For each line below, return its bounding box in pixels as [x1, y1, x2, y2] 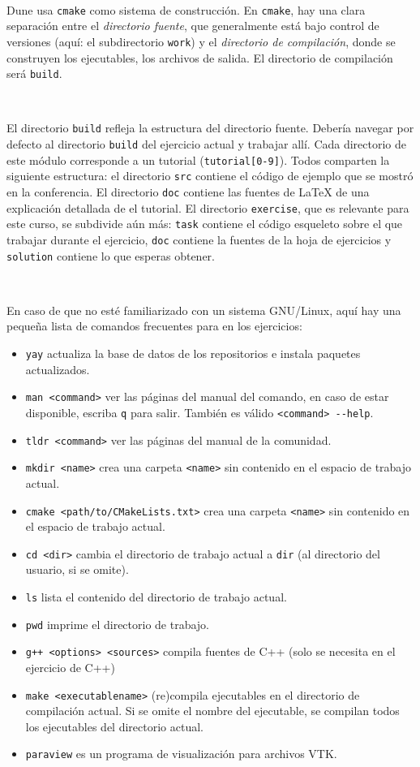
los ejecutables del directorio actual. [25, 717, 204, 735]
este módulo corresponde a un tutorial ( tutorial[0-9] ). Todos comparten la [6, 151, 390, 168]
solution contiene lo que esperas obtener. [6, 247, 215, 264]
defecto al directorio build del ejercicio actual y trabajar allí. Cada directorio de [6, 136, 407, 152]
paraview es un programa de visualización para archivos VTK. [25, 745, 337, 762]
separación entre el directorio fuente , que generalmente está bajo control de [6, 17, 379, 34]
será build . [6, 65, 62, 82]
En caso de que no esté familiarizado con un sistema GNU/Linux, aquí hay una [6, 301, 401, 318]
